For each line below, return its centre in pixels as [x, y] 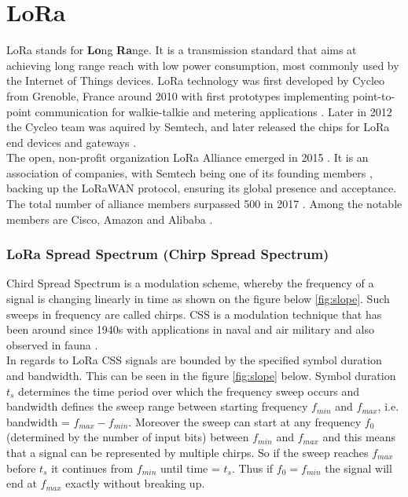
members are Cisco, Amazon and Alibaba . [110, 219]
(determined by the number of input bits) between [128, 437]
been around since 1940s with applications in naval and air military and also [190, 329]
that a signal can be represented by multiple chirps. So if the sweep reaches [187, 452]
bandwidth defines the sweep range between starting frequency [157, 406]
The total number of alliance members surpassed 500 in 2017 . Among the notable [204, 204]
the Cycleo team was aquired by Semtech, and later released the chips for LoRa [198, 127]
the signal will [358, 468]
